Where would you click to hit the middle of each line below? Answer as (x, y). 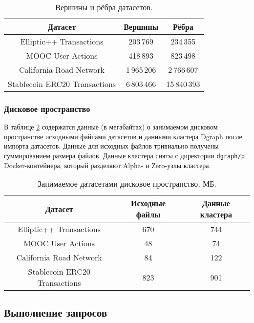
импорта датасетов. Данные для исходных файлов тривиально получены (111, 146)
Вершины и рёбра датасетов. (104, 7)
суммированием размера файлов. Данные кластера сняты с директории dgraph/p (124, 155)
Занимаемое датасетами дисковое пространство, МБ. (127, 184)
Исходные (148, 203)
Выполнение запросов (56, 312)
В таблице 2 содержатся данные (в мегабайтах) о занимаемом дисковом (111, 127)
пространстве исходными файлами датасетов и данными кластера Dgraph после (123, 136)
